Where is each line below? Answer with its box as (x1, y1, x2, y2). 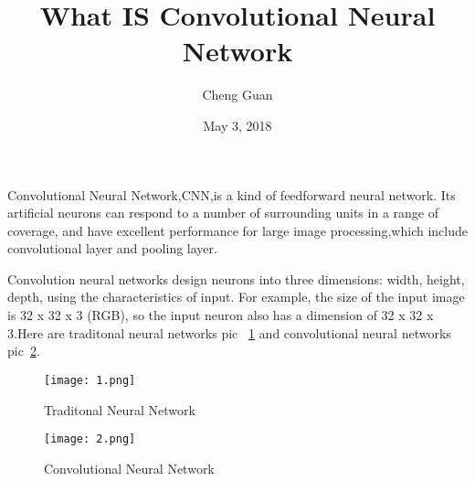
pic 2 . (7, 341, 40, 360)
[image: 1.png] (44, 373, 136, 387)
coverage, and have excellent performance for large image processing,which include (7, 220, 468, 240)
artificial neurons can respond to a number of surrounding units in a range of (7, 203, 438, 222)
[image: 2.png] (44, 433, 136, 446)
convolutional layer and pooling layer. (7, 239, 217, 258)
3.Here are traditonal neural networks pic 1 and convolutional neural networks (7, 323, 451, 342)
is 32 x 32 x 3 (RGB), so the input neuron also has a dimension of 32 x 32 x (7, 305, 434, 325)
